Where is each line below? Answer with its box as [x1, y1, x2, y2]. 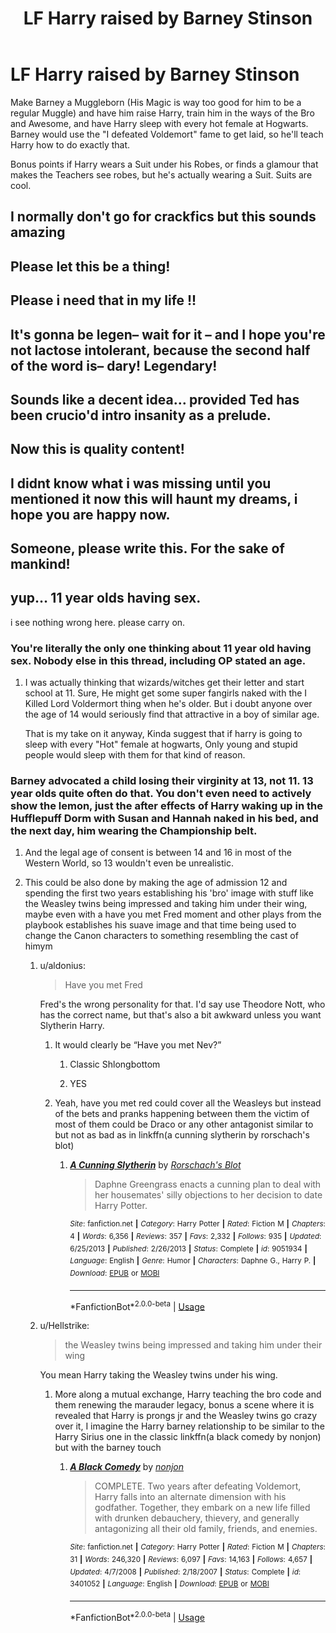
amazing [10, 224, 66, 241]
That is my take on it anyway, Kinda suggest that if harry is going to [24, 728, 303, 740]
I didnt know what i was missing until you [10, 475, 272, 492]
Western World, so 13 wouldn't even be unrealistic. [24, 857, 234, 869]
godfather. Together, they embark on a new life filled [94, 1502, 311, 1514]
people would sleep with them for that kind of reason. [24, 749, 246, 761]
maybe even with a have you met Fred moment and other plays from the [24, 908, 322, 921]
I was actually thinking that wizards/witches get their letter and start [24, 677, 305, 689]
